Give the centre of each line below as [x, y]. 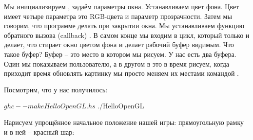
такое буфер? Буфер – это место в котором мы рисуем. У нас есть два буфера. [120, 54]
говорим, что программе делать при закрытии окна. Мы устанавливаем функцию [124, 26]
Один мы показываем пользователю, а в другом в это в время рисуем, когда [117, 63]
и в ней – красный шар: [39, 131]
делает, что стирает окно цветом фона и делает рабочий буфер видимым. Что [119, 44]
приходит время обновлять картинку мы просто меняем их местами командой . [121, 73]
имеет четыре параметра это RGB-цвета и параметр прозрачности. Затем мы [118, 16]
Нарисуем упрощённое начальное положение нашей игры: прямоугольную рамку [124, 122]
